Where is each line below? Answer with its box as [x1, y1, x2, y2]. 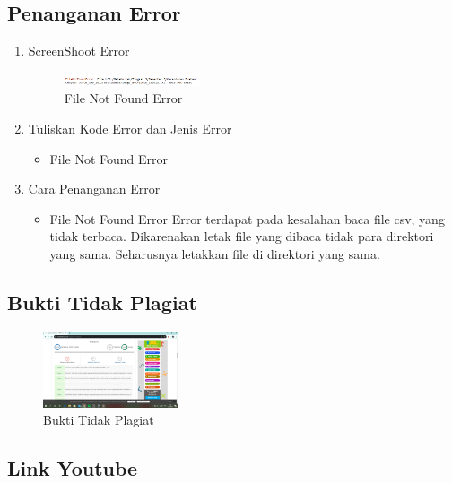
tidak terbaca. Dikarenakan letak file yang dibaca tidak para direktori [49, 227, 434, 246]
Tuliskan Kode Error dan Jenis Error [28, 118, 232, 137]
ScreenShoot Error [28, 41, 130, 60]
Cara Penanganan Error [28, 179, 161, 198]
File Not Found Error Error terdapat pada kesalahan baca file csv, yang [49, 209, 445, 228]
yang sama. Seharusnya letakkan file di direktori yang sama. [49, 244, 380, 263]
